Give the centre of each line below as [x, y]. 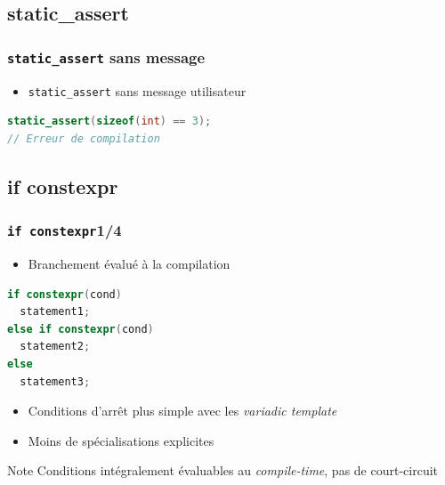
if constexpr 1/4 [65, 230]
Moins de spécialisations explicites [121, 440]
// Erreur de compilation [84, 138]
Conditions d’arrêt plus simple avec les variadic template [182, 411]
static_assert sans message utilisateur [137, 90]
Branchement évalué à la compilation [129, 263]
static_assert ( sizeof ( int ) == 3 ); [109, 121]
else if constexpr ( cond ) [81, 329]
